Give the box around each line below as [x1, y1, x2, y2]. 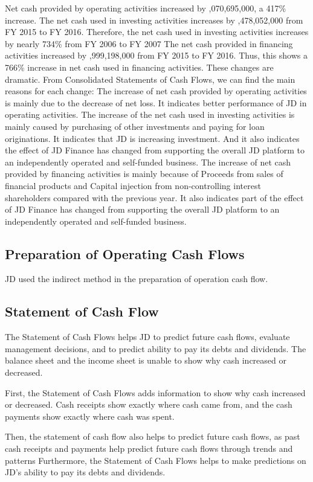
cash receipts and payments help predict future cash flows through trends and [5, 442, 293, 455]
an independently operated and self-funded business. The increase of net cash [5, 155, 291, 168]
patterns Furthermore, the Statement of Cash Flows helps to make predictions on [5, 454, 306, 466]
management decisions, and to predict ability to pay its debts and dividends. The [5, 342, 306, 355]
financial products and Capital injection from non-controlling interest [5, 179, 261, 191]
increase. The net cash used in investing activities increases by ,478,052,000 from [5, 13, 303, 26]
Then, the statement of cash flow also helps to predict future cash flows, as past [5, 430, 300, 443]
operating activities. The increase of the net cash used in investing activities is [5, 108, 295, 121]
